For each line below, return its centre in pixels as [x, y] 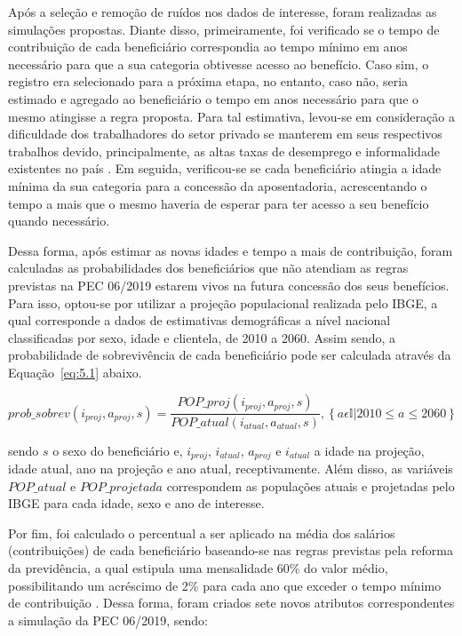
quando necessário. [59, 221]
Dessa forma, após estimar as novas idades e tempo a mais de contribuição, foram [231, 250]
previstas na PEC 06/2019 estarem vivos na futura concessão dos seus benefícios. [229, 285]
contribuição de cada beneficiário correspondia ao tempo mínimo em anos [208, 47]
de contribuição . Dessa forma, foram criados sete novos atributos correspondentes [231, 603]
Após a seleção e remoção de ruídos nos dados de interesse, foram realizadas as [223, 12]
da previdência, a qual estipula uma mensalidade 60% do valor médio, [198, 567]
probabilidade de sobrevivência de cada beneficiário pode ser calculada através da [230, 355]
